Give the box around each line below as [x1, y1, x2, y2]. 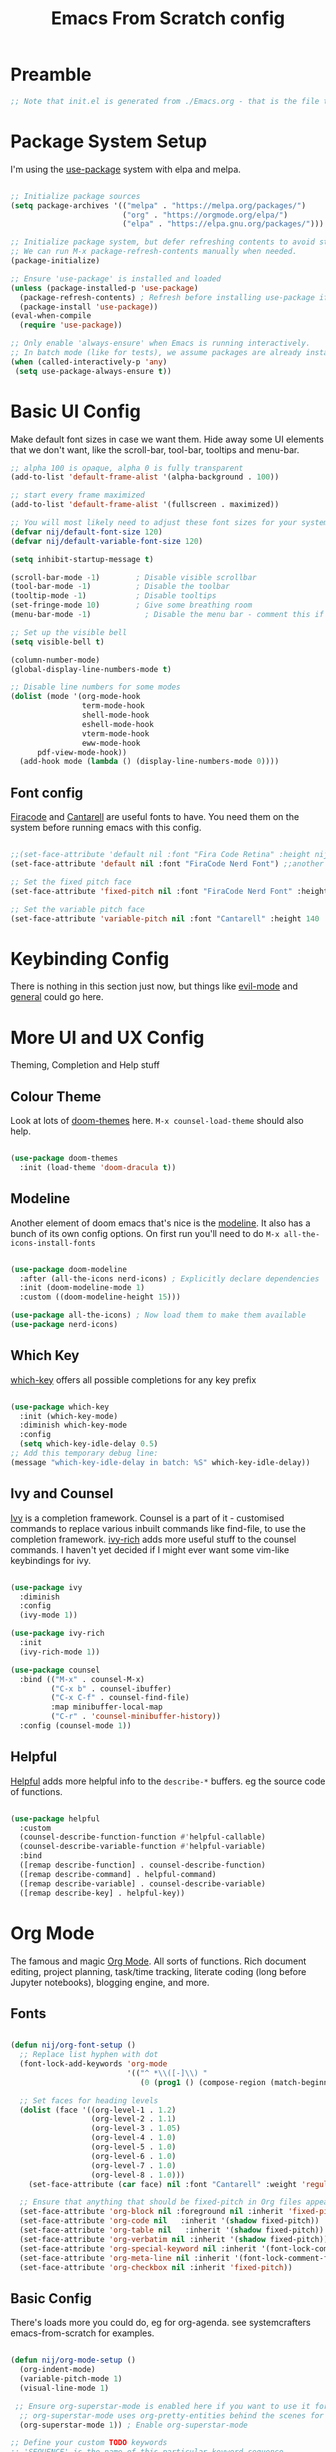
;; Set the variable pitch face [10, 904, 145, 914]
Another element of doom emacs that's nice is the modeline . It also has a [10, 1217, 311, 1229]
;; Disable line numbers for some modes [10, 682, 182, 692]
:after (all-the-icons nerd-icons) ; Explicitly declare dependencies [19, 1273, 320, 1284]
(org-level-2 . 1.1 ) [90, 2114, 177, 2124]
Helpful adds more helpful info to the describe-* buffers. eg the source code [10, 1775, 326, 1787]
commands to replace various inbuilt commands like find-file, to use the [10, 1522, 307, 1534]
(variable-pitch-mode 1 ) [19, 2374, 123, 2384]
